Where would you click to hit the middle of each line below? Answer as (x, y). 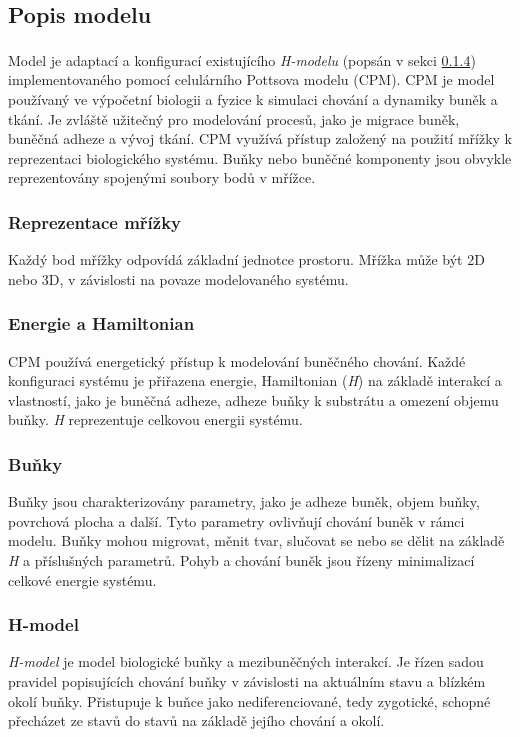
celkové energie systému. (82, 579)
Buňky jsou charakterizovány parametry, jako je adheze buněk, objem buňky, (244, 501)
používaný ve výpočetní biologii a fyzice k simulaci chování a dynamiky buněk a (253, 99)
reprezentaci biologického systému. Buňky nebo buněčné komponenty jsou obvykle (260, 157)
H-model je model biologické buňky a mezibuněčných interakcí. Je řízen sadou (246, 661)
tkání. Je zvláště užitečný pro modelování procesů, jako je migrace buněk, (234, 118)
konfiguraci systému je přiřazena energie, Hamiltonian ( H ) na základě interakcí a (255, 380)
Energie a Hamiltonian (101, 323)
